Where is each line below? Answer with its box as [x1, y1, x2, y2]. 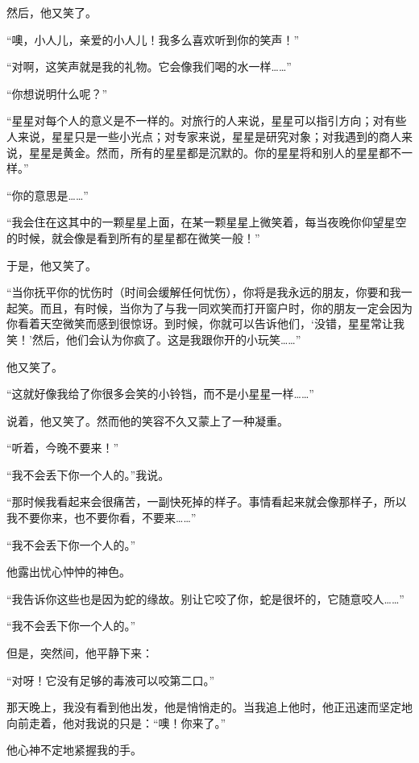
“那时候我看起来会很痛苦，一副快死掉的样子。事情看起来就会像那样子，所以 [6, 493, 407, 510]
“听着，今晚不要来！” [6, 439, 119, 456]
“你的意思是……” [6, 186, 89, 203]
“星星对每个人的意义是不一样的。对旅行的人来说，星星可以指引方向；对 [6, 112, 384, 129]
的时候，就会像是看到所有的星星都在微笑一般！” [6, 229, 260, 246]
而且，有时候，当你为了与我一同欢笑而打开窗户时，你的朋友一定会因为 [39, 299, 413, 316]
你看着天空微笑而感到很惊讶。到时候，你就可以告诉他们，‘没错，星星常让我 [6, 315, 404, 332]
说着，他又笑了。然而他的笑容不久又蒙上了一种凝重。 [6, 412, 288, 429]
